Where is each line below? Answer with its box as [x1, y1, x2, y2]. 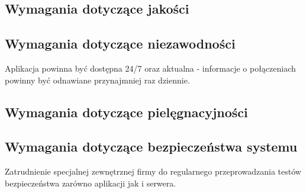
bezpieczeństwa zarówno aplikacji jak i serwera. [5, 176, 176, 189]
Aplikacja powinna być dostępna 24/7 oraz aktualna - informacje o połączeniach [5, 62, 296, 74]
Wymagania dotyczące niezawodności [5, 34, 236, 53]
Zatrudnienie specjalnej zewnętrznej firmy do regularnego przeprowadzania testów [5, 165, 301, 178]
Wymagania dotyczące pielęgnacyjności [5, 102, 248, 121]
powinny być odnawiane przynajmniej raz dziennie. [5, 73, 190, 86]
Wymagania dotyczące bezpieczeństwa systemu [5, 137, 298, 156]
